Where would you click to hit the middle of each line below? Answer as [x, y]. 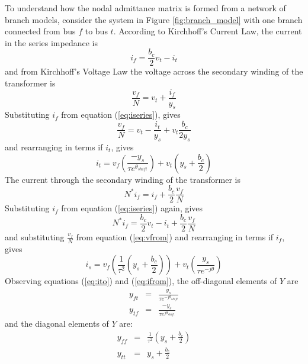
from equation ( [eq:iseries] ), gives [121, 115]
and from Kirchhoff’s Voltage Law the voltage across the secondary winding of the [154, 71]
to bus [96, 31]
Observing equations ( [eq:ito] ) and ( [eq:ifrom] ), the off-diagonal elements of [141, 281]
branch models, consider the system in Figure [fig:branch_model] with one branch [154, 19]
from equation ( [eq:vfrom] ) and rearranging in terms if [175, 236]
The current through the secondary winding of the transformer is [123, 179]
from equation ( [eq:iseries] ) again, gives [132, 208]
